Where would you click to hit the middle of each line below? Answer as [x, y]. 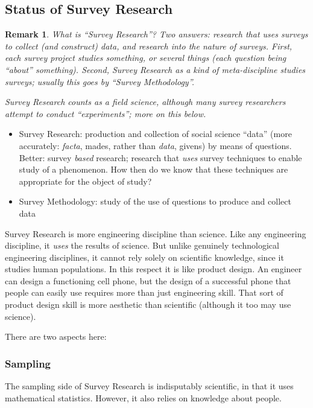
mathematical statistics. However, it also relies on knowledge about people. [143, 397]
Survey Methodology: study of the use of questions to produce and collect [155, 201]
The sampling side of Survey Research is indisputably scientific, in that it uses [149, 386]
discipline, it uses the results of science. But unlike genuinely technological [142, 245]
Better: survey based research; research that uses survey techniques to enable [160, 157]
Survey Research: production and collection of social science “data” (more [155, 134]
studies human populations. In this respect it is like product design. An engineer [153, 269]
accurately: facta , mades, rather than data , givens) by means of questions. [155, 145]
